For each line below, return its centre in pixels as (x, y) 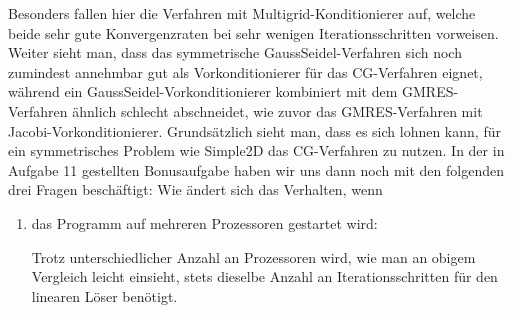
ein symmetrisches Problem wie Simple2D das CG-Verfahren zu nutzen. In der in (256, 150)
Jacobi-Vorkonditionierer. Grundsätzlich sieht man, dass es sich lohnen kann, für (254, 130)
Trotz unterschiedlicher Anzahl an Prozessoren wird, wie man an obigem (253, 256)
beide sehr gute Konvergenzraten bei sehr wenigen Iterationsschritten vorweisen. (253, 32)
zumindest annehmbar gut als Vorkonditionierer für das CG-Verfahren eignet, (245, 71)
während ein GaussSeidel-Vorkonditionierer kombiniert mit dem (203, 91)
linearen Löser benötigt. (104, 295)
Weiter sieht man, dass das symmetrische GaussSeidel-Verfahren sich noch (235, 52)
